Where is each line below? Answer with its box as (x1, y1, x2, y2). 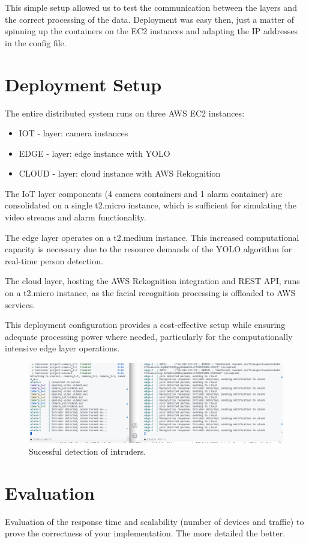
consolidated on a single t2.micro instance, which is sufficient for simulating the (5, 199, 296, 211)
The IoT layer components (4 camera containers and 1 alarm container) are (5, 187, 283, 199)
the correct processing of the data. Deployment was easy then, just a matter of (5, 13, 295, 25)
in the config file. (5, 36, 67, 49)
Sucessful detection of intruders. (29, 444, 146, 457)
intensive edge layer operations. (5, 342, 120, 354)
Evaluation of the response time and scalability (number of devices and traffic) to (5, 515, 304, 527)
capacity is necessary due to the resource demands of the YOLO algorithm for (5, 243, 292, 255)
